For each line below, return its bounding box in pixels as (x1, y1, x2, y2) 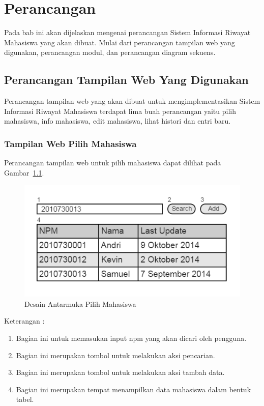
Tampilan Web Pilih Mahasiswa (4, 137, 137, 150)
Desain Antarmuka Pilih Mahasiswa (24, 298, 136, 309)
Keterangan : (4, 315, 45, 326)
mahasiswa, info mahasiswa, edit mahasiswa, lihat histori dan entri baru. (4, 115, 231, 126)
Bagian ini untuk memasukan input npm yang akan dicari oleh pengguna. (16, 333, 247, 343)
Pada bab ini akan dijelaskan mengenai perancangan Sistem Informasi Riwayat (4, 27, 251, 38)
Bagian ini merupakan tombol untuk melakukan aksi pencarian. (16, 350, 215, 360)
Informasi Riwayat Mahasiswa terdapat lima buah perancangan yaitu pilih (4, 105, 236, 116)
